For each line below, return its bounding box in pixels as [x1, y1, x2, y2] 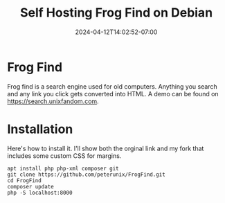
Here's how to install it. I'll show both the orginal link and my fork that [7, 144, 204, 152]
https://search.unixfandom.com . [7, 97, 99, 105]
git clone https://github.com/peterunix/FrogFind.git [7, 171, 166, 178]
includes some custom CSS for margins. [7, 151, 122, 160]
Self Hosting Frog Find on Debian [19, 5, 213, 21]
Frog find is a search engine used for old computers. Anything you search [7, 82, 217, 91]
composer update [7, 183, 54, 190]
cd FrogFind [7, 177, 42, 184]
